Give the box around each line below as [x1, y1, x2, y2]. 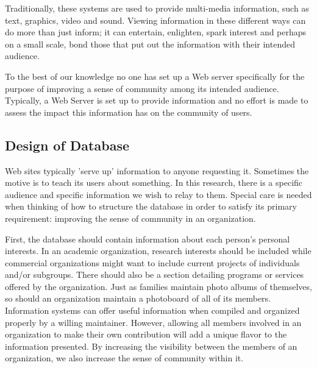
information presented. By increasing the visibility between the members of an [5, 339, 297, 352]
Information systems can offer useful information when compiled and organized [5, 304, 300, 317]
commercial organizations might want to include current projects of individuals [5, 256, 300, 269]
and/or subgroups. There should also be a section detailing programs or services [5, 268, 304, 281]
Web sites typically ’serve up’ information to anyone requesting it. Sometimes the [5, 164, 309, 177]
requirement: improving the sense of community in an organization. [5, 211, 256, 224]
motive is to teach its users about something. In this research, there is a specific [5, 176, 303, 189]
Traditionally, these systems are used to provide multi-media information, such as [5, 2, 309, 14]
